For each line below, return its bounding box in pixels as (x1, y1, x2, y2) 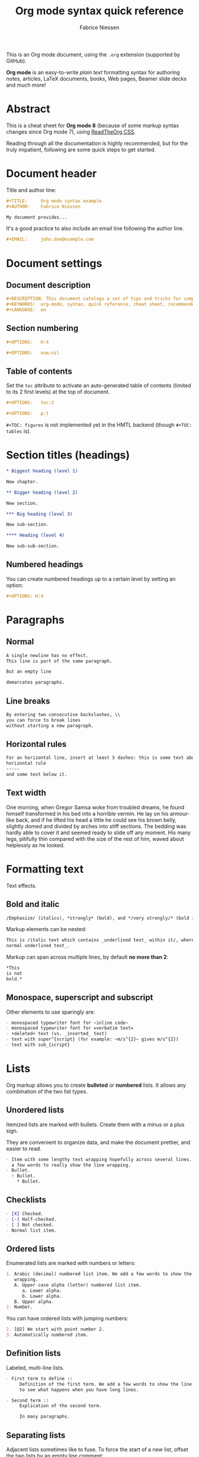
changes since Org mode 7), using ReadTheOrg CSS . (6, 128, 136, 135)
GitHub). (6, 57, 27, 64)
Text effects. (6, 882, 37, 889)
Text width (6, 788, 46, 798)
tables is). (6, 428, 31, 435)
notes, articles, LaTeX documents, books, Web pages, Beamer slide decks (6, 75, 187, 82)
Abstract (6, 102, 50, 116)
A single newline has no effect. (6, 652, 89, 658)
